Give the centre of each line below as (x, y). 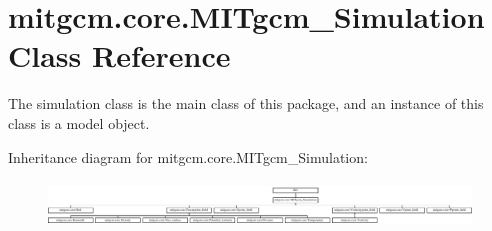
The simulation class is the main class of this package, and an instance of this (246, 103)
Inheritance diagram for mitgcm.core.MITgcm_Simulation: (188, 156)
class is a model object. (79, 122)
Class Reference (119, 55)
